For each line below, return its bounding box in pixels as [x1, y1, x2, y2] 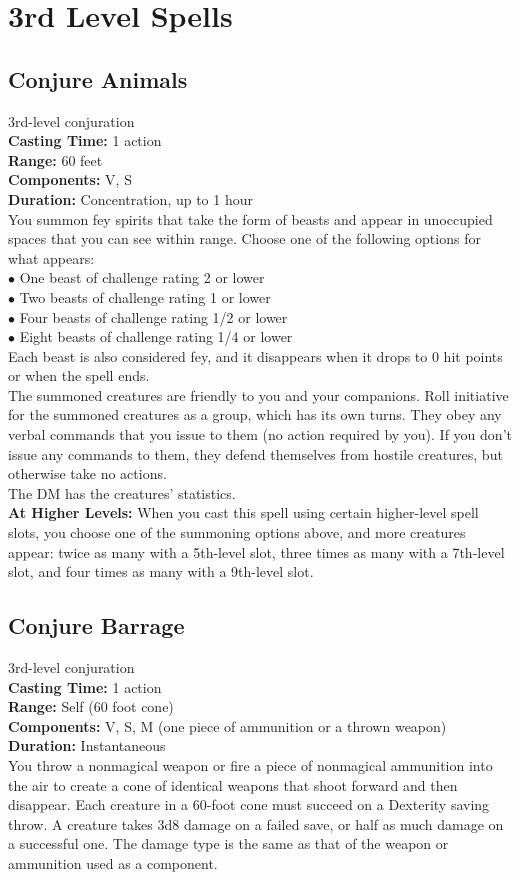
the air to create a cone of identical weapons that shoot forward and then [8, 774, 458, 795]
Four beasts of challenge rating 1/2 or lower [19, 306, 288, 327]
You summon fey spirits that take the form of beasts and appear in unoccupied [8, 208, 493, 229]
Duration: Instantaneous [8, 735, 166, 756]
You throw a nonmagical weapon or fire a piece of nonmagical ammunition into [8, 755, 493, 775]
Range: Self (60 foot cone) [8, 696, 174, 717]
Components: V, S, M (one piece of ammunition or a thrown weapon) [8, 715, 447, 736]
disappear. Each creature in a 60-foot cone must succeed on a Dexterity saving [8, 794, 490, 815]
